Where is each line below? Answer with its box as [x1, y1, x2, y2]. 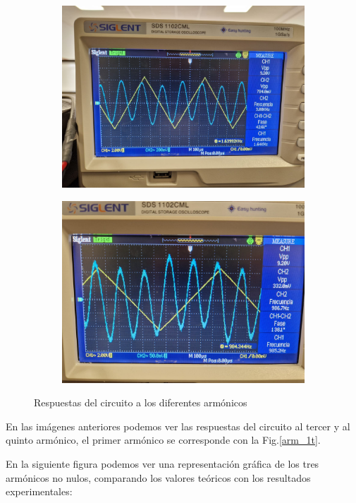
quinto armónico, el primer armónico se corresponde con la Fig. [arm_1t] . [6, 432, 321, 447]
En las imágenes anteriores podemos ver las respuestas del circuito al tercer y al [6, 418, 350, 433]
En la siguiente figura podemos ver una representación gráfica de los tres [6, 456, 319, 471]
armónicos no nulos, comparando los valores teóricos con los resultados [6, 470, 311, 485]
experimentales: [6, 484, 73, 499]
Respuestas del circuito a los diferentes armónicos [34, 395, 247, 410]
